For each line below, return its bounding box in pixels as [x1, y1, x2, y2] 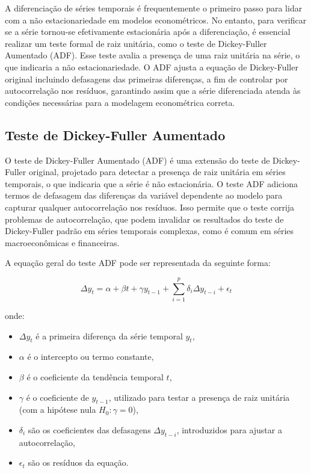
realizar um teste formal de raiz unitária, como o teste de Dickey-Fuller [5, 37, 267, 49]
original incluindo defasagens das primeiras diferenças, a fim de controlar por [5, 72, 288, 85]
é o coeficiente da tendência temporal [26, 371, 164, 383]
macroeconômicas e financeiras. [5, 236, 120, 249]
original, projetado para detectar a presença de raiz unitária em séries [28, 165, 286, 178]
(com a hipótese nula [19, 403, 96, 416]
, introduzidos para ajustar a [176, 423, 282, 436]
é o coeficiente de [26, 391, 89, 403]
